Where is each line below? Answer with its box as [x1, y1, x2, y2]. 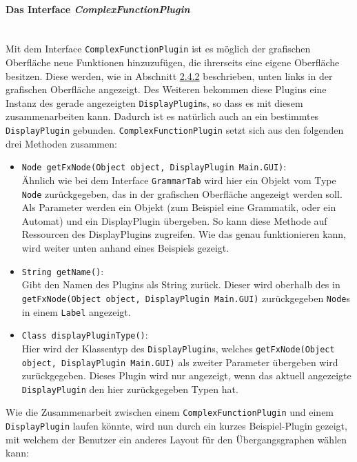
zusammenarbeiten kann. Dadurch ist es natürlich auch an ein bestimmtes [6, 109, 319, 123]
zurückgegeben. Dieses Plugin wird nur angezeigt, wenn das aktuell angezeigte [21, 368, 351, 383]
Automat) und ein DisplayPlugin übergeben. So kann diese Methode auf [21, 213, 327, 228]
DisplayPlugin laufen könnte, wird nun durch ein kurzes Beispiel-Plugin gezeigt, [6, 419, 347, 433]
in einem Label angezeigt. [21, 304, 131, 319]
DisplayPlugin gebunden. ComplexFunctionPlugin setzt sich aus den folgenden [6, 123, 344, 137]
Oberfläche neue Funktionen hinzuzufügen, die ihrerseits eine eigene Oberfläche [6, 55, 340, 70]
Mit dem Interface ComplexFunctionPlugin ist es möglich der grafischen [6, 41, 311, 56]
